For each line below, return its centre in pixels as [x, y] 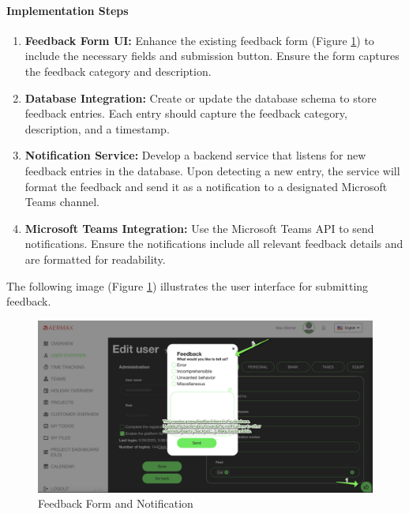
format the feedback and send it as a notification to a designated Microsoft [206, 186]
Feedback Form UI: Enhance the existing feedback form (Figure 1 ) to [199, 40]
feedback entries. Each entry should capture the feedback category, [186, 113]
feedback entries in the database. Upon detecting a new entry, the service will [212, 170]
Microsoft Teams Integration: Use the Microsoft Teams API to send [199, 228]
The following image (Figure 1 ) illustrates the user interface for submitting [188, 285]
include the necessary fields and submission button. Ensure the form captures [212, 56]
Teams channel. [62, 202]
